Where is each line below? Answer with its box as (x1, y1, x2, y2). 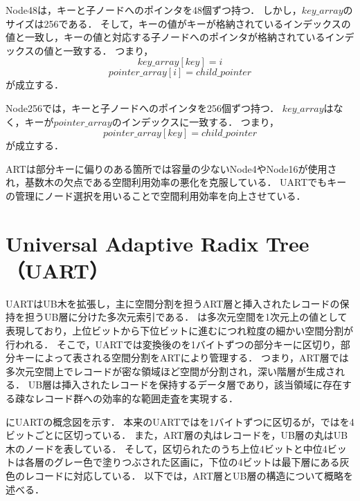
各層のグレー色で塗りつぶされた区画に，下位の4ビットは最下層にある (24, 455, 340, 469)
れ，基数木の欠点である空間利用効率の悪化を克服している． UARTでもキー (6, 175, 347, 189)
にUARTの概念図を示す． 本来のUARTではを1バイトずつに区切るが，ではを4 (6, 414, 354, 428)
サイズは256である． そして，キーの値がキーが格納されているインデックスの (6, 16, 351, 30)
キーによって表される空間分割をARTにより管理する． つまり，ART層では (15, 350, 349, 365)
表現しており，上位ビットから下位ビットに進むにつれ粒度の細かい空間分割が (6, 323, 354, 338)
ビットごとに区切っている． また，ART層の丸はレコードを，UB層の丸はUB (6, 428, 348, 442)
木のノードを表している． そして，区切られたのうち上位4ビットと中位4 (6, 441, 327, 455)
